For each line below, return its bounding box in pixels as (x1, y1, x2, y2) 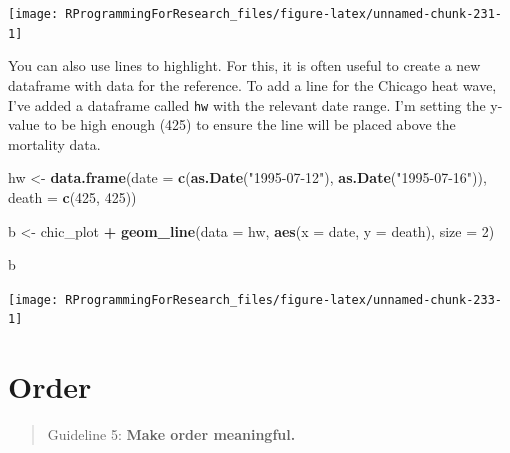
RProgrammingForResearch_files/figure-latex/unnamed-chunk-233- (65, 292, 502, 307)
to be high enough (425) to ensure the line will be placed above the (44, 114, 456, 135)
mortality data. (8, 133, 101, 154)
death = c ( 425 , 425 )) (8, 186, 137, 207)
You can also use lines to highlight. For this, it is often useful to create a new (8, 55, 481, 76)
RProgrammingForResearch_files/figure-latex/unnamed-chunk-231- (65, 7, 502, 21)
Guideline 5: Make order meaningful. (47, 424, 296, 445)
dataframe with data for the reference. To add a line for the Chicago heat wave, (8, 74, 497, 95)
